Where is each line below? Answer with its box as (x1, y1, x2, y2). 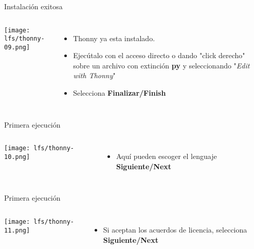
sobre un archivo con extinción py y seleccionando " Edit (73, 60, 250, 70)
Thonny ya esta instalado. (73, 32, 155, 43)
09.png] (4, 43, 30, 51)
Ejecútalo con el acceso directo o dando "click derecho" (73, 50, 245, 61)
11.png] (4, 226, 30, 234)
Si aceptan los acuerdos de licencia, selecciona (103, 224, 247, 235)
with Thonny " (73, 70, 116, 81)
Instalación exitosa (4, 1, 63, 11)
